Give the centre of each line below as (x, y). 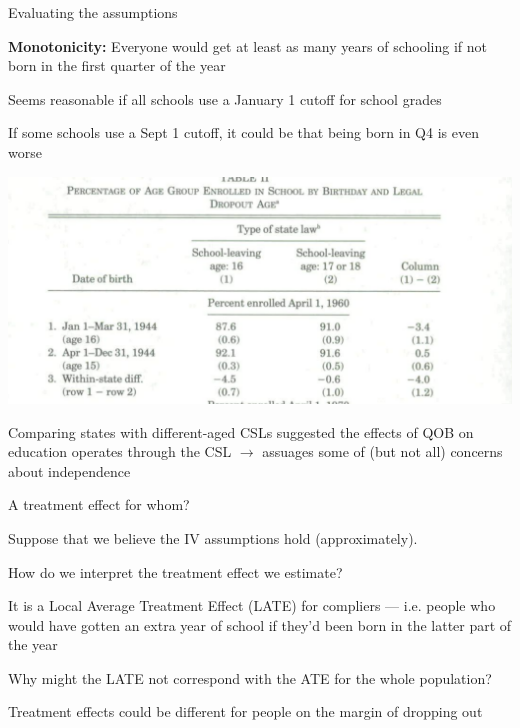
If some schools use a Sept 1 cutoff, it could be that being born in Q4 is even (243, 132)
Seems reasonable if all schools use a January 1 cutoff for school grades (225, 98)
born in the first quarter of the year (117, 65)
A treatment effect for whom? (99, 504)
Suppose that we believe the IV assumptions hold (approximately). (213, 537)
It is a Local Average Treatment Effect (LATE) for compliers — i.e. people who (252, 605)
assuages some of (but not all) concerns (382, 451)
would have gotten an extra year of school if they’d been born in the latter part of (260, 624)
